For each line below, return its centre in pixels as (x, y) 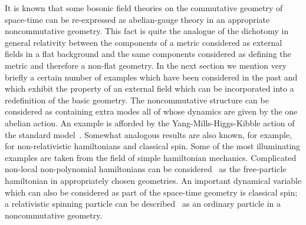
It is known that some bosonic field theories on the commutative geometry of (144, 8)
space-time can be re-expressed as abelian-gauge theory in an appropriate (137, 19)
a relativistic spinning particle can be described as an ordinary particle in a (143, 204)
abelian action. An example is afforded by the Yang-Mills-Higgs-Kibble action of (150, 122)
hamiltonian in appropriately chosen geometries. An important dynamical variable (153, 180)
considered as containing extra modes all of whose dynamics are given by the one (151, 111)
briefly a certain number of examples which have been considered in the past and (151, 77)
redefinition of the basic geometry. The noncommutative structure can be (137, 100)
